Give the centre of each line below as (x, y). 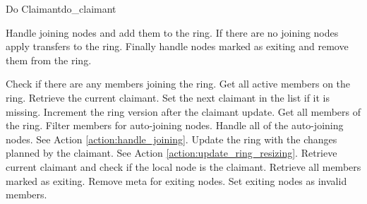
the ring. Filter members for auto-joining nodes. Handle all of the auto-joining (175, 125)
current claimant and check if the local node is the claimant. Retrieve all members (183, 166)
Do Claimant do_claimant (61, 8)
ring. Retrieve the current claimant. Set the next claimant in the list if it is (168, 97)
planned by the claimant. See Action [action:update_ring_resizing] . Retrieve (172, 153)
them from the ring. (49, 60)
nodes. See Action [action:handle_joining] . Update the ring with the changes (172, 139)
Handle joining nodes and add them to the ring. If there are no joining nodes (172, 32)
